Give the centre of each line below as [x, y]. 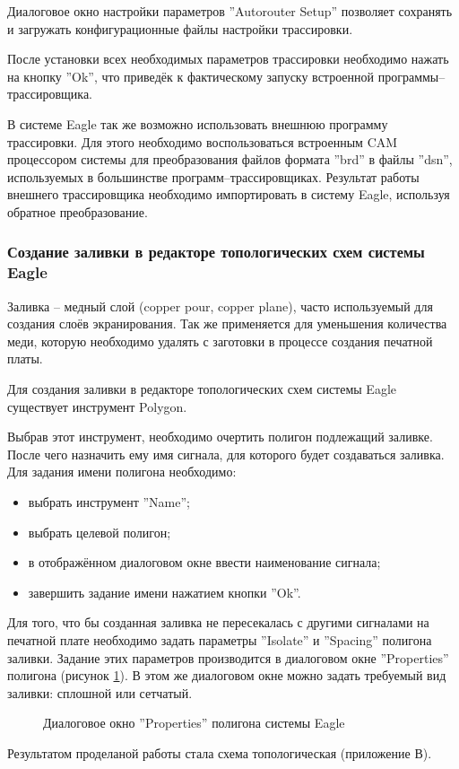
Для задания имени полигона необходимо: [122, 472]
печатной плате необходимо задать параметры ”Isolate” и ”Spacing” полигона [220, 639]
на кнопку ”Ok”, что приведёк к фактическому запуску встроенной [191, 76]
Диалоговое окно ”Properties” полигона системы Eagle [194, 723]
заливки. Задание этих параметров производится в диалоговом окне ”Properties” [228, 657]
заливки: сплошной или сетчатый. [100, 692]
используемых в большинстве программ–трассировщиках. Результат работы [213, 176]
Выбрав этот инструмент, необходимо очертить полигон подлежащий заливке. [220, 437]
